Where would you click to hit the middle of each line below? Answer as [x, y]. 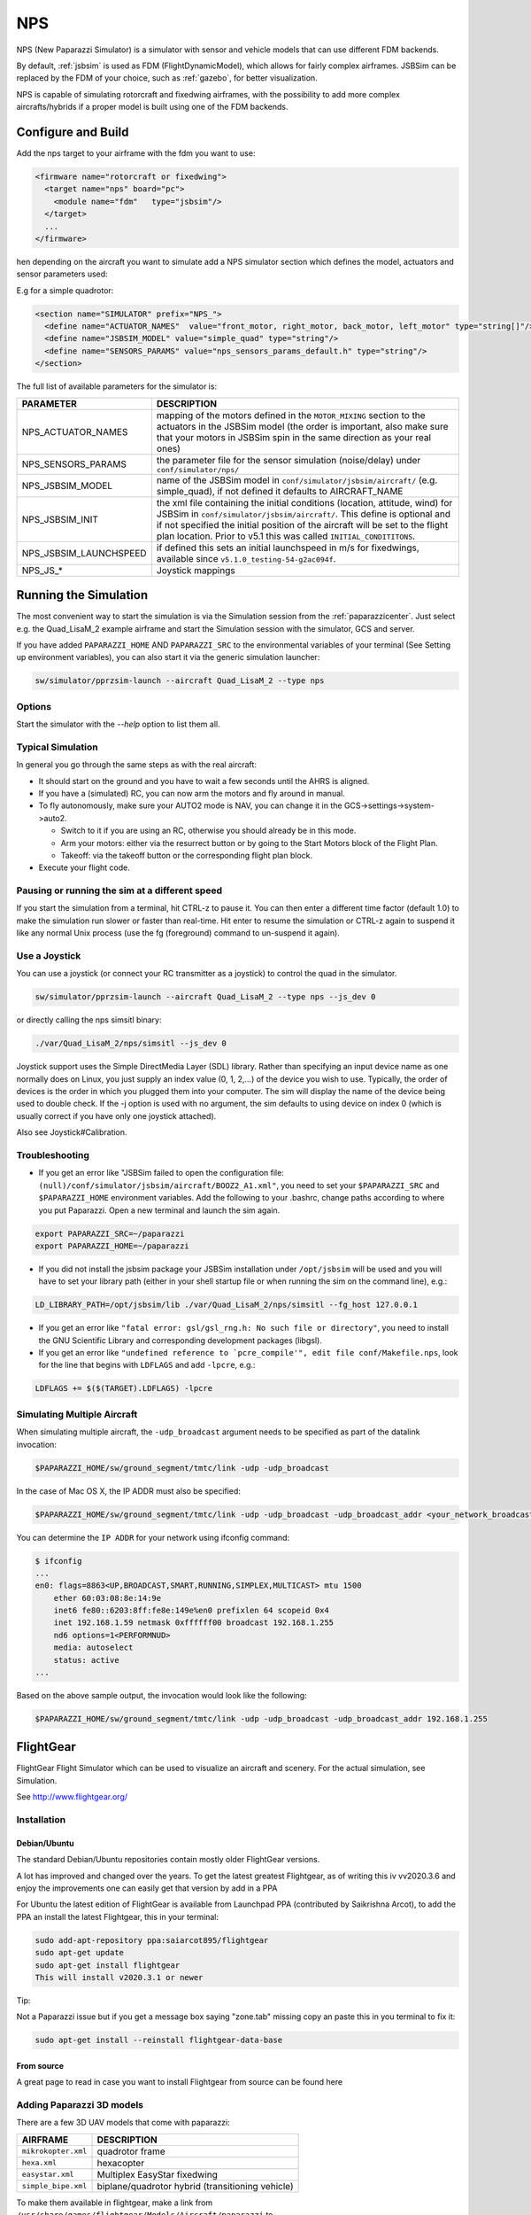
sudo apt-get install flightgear [108, 1965]
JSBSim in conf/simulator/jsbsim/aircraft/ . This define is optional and [304, 514]
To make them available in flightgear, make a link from [115, 2203]
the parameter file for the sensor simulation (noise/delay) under [289, 460]
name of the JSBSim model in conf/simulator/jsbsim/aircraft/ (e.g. [297, 480]
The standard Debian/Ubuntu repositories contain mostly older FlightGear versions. [168, 1860]
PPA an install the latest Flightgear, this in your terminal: [117, 1916]
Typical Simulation [57, 747]
